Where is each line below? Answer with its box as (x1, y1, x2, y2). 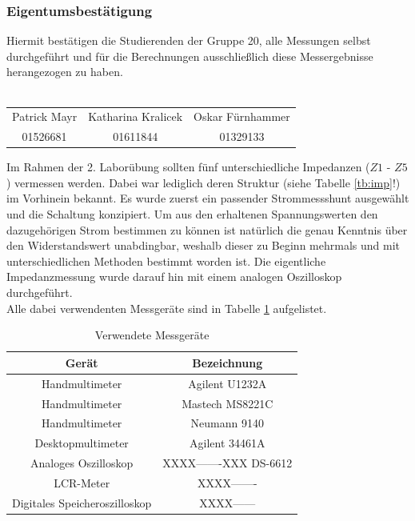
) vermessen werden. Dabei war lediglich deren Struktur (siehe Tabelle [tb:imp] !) (6, 174, 401, 190)
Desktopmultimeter (34, 435, 129, 451)
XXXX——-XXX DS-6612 (162, 455, 293, 471)
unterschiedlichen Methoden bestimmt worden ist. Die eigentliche (6, 252, 326, 269)
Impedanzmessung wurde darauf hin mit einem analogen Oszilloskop (6, 268, 342, 285)
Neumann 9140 (190, 415, 264, 431)
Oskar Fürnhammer (194, 108, 290, 125)
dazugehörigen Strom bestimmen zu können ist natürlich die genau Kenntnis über (6, 221, 408, 238)
